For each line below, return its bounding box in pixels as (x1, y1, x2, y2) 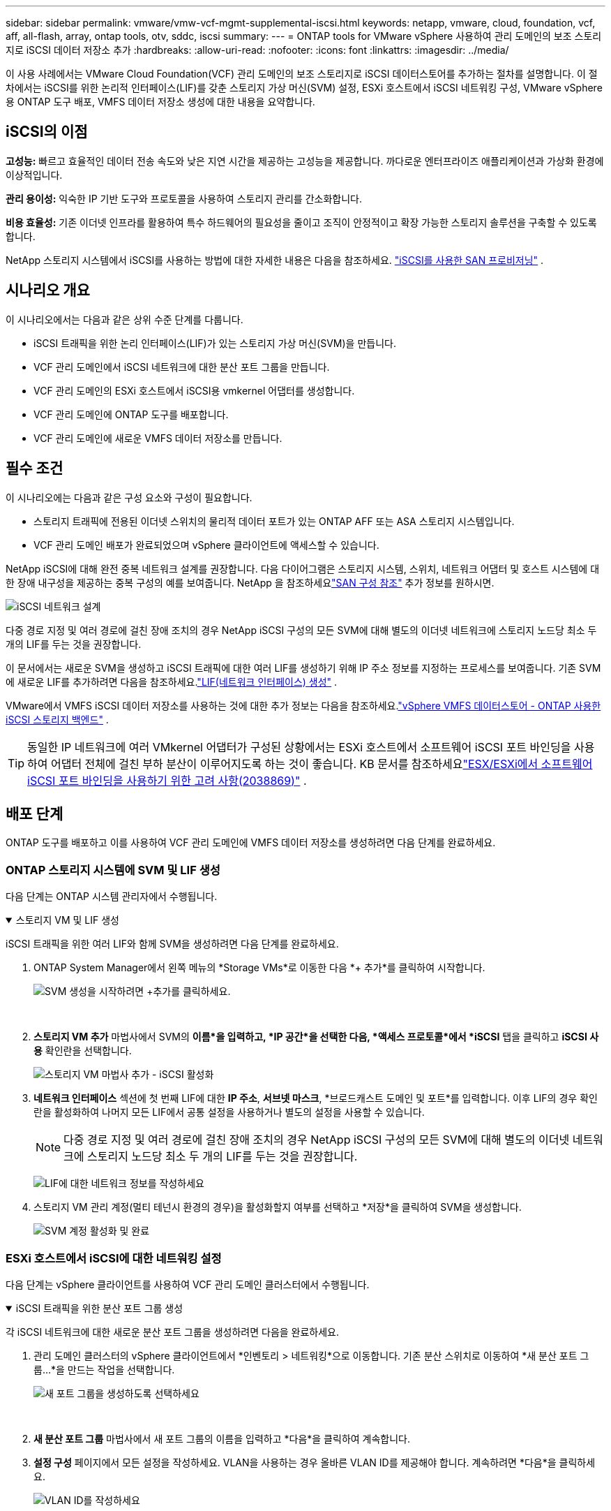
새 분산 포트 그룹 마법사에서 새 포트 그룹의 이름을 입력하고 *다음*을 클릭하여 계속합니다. (33, 1432, 411, 1445)
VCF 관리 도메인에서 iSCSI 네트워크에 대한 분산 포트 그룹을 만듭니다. (33, 360, 330, 373)
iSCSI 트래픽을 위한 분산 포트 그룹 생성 (15, 1302, 183, 1314)
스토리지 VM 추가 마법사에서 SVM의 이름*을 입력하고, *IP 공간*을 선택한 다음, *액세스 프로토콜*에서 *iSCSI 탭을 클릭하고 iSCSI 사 (33, 1031, 599, 1043)
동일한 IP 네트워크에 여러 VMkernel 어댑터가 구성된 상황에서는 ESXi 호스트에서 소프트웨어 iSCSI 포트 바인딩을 (27, 739, 571, 754)
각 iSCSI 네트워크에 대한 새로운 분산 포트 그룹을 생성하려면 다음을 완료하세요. (6, 1325, 340, 1338)
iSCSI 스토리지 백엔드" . (6, 713, 109, 725)
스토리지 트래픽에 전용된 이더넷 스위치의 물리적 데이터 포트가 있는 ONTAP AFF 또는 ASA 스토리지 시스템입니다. (33, 515, 515, 527)
